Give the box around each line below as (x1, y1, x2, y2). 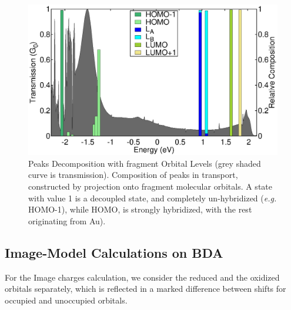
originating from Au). (28, 214, 106, 227)
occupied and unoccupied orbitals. (5, 294, 128, 306)
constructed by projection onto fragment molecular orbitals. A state (28, 180, 272, 193)
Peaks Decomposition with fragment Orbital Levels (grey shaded (28, 157, 261, 169)
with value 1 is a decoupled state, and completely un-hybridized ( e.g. (28, 191, 277, 204)
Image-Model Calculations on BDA (5, 243, 223, 261)
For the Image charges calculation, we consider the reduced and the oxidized (5, 271, 280, 283)
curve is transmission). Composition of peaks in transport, (28, 169, 238, 181)
